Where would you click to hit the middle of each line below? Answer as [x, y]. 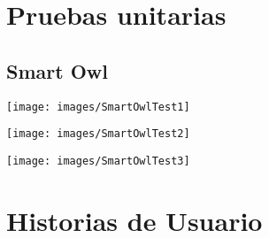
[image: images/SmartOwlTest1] [98, 107]
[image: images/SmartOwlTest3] [98, 161]
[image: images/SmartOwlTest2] [98, 134]
